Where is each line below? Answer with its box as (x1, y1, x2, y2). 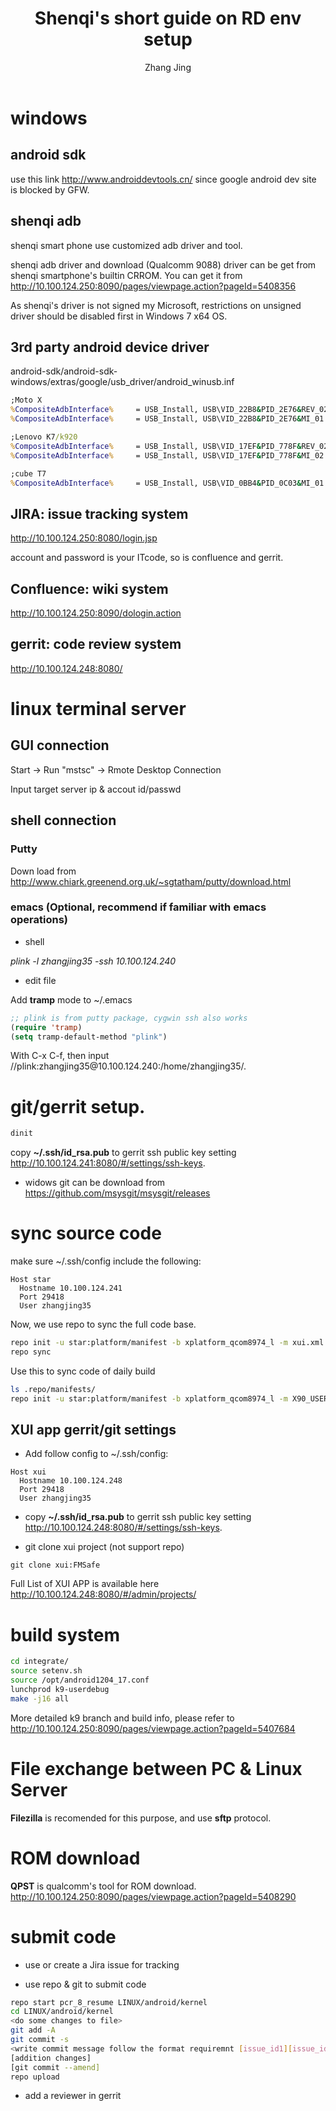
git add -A (10, 2025, 56, 2036)
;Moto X (10, 395, 43, 406)
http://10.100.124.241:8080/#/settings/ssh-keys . (10, 1157, 206, 1169)
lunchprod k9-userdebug (10, 1685, 110, 1695)
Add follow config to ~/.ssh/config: (24, 1448, 169, 1460)
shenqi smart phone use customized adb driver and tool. (10, 239, 243, 251)
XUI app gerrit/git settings (10, 1422, 177, 1439)
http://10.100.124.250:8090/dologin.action (10, 607, 182, 619)
